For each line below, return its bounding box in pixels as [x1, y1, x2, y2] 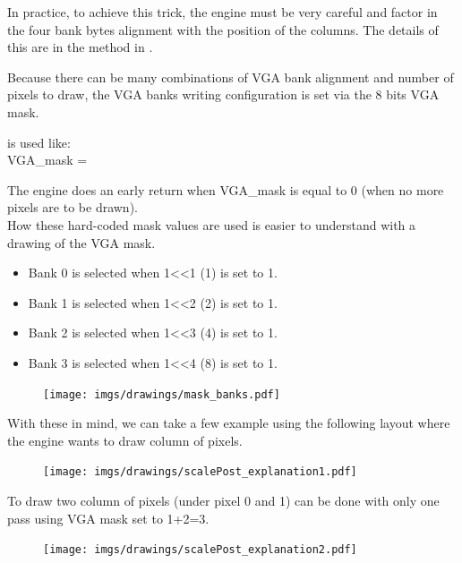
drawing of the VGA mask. [7, 233, 156, 252]
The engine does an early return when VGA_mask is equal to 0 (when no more [7, 180, 444, 199]
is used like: [7, 132, 71, 151]
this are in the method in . [7, 38, 153, 56]
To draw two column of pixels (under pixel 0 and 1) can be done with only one [7, 491, 440, 509]
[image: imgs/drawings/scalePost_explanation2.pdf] [43, 543, 357, 557]
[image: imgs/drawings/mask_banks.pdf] [43, 388, 280, 401]
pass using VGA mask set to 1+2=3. [7, 508, 210, 527]
